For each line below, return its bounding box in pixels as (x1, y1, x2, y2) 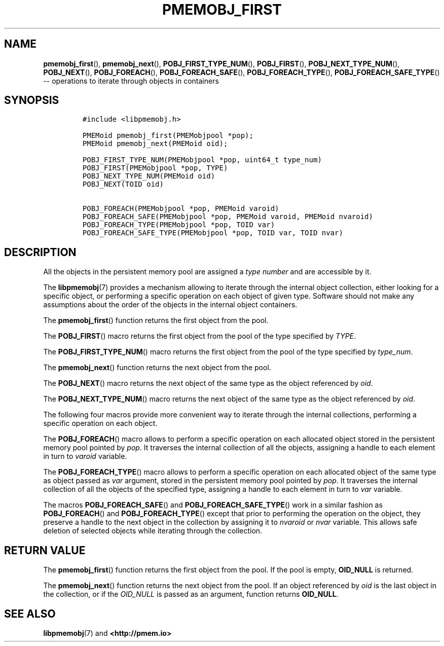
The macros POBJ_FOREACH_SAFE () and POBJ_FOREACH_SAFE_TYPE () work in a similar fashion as (43, 500, 383, 510)
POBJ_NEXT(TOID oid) (82, 180, 164, 189)
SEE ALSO (4, 607, 56, 620)
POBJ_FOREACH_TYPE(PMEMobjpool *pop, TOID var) (82, 221, 275, 229)
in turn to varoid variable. (43, 452, 127, 461)
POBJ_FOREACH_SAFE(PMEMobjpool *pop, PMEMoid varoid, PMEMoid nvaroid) (82, 212, 373, 221)
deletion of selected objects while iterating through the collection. (43, 526, 263, 535)
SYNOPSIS (4, 94, 59, 107)
